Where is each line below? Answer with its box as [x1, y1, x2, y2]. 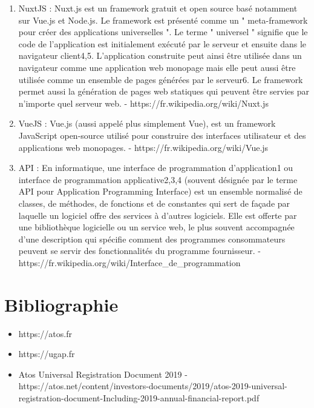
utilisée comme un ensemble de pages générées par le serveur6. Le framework [18, 73, 303, 85]
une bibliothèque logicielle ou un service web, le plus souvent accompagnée [18, 221, 295, 233]
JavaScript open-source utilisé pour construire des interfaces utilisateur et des [18, 129, 306, 141]
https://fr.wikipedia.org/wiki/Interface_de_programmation [18, 256, 241, 269]
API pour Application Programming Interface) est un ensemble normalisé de [18, 185, 303, 198]
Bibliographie [4, 292, 119, 316]
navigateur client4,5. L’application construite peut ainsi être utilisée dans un [18, 49, 302, 62]
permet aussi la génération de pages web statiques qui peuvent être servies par [18, 85, 309, 98]
